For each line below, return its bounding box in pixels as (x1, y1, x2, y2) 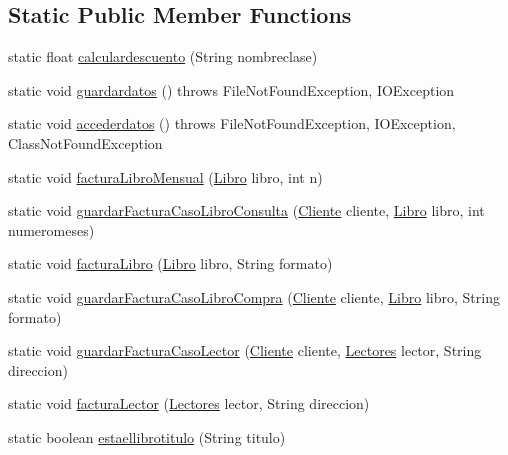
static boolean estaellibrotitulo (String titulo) (8, 426, 286, 447)
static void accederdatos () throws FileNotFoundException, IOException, (8, 113, 456, 134)
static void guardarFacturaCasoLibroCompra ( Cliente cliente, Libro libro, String (8, 286, 500, 307)
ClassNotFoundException (8, 132, 163, 153)
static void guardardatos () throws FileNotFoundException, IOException (8, 79, 455, 100)
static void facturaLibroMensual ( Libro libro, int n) (8, 166, 323, 187)
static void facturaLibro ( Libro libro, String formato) (8, 253, 333, 274)
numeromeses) (8, 219, 95, 240)
